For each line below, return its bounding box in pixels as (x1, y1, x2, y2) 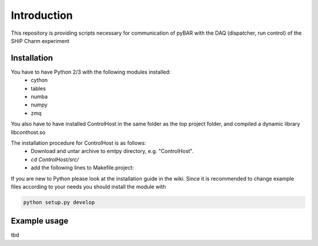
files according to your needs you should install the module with (11, 183, 166, 190)
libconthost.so (11, 128, 46, 135)
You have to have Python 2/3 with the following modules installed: (11, 68, 171, 75)
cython (31, 77, 48, 84)
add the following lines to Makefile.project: (31, 164, 134, 171)
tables (31, 85, 47, 92)
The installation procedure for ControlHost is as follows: (11, 139, 147, 147)
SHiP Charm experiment (11, 37, 70, 44)
